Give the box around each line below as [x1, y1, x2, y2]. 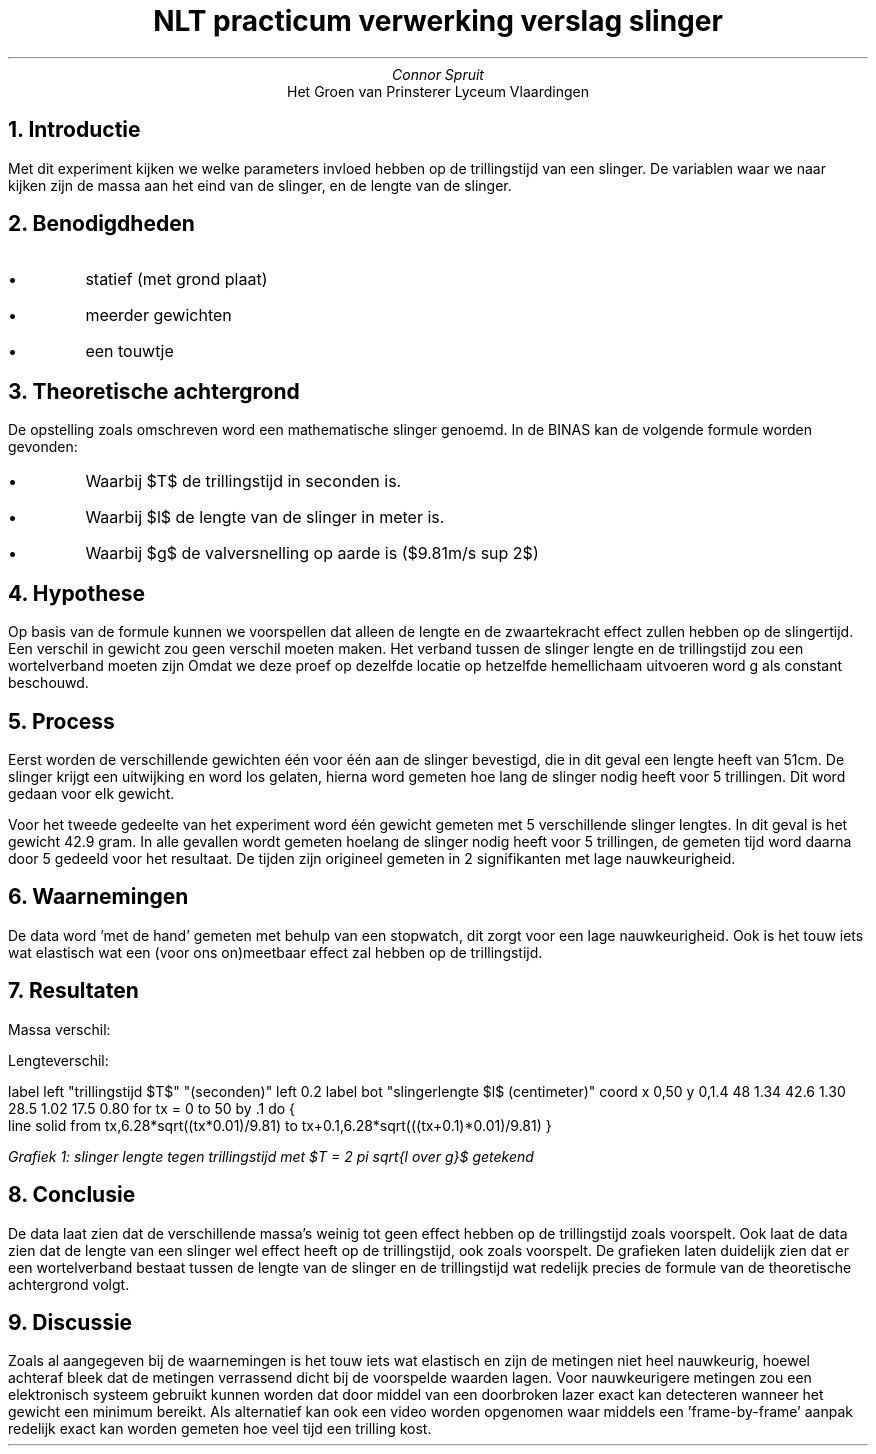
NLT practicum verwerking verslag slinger [153, 4, 723, 38]
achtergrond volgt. [8, 1275, 130, 1293]
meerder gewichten [85, 305, 232, 326]
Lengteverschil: [8, 1051, 109, 1069]
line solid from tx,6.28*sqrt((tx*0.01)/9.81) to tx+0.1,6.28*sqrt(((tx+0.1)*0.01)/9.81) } [8, 1116, 552, 1134]
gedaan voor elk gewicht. [8, 784, 175, 802]
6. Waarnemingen [8, 884, 189, 910]
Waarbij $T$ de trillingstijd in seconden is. [85, 471, 402, 492]
